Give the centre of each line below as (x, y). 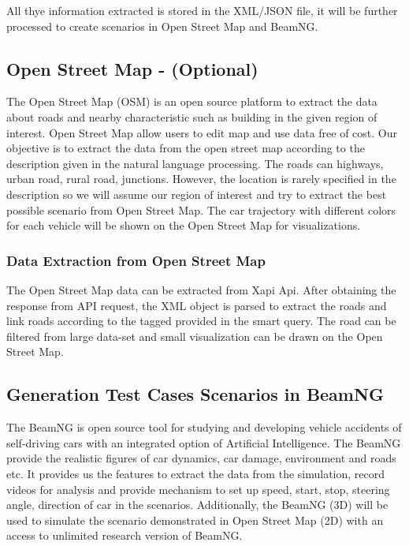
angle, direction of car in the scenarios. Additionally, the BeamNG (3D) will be (197, 505)
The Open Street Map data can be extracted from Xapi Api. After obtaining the (201, 289)
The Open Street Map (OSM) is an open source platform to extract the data (192, 101)
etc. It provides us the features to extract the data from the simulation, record (196, 473)
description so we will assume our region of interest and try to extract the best (197, 194)
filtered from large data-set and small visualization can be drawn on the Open (195, 336)
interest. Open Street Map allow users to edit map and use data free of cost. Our (202, 132)
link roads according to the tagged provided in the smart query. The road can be (201, 321)
